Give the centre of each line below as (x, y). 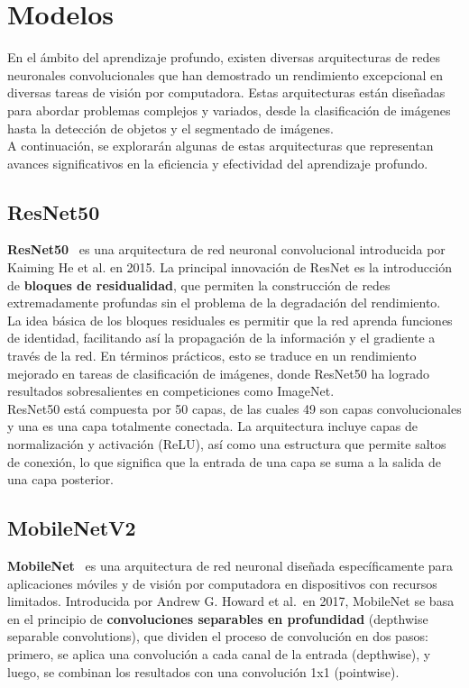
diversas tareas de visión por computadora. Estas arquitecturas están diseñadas (226, 92)
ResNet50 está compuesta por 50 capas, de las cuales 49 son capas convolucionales (234, 408)
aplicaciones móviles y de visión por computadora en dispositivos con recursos (222, 583)
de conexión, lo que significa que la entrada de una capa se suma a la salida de (224, 461)
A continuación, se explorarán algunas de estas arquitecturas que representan (221, 146)
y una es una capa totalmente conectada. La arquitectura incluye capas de (213, 426)
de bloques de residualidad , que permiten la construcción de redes (199, 284)
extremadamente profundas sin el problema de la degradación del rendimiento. (224, 303)
